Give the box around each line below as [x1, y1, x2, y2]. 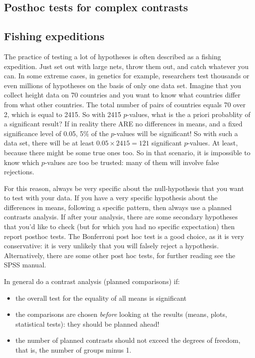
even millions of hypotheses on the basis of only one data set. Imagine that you [4, 80, 241, 90]
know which [4, 157, 39, 167]
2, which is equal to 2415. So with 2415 [4, 109, 121, 119]
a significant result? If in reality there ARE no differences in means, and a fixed [4, 119, 243, 129]
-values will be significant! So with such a [114, 128, 238, 138]
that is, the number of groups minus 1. [15, 345, 132, 355]
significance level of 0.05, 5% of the [4, 128, 109, 138]
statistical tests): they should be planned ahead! [15, 318, 160, 329]
